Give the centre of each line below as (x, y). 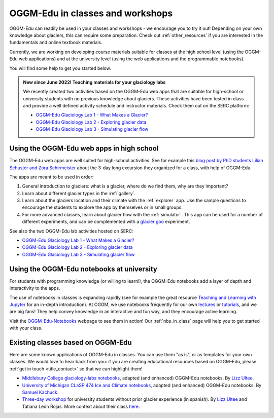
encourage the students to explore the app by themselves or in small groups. (102, 207)
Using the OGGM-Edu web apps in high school (84, 149)
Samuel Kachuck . (40, 392)
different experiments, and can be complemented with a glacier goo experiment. (106, 222)
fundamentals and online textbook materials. (56, 43)
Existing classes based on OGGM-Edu (71, 342)
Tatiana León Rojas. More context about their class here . (81, 406)
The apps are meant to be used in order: (52, 177)
